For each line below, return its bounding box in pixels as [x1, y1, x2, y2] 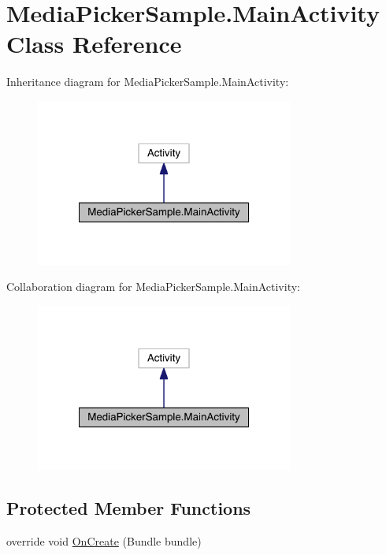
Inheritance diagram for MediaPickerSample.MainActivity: [6, 73, 289, 90]
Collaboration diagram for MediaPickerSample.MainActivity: [6, 278, 300, 295]
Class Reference [6, 28, 182, 60]
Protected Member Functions [6, 496, 251, 520]
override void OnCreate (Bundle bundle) [6, 532, 202, 549]
